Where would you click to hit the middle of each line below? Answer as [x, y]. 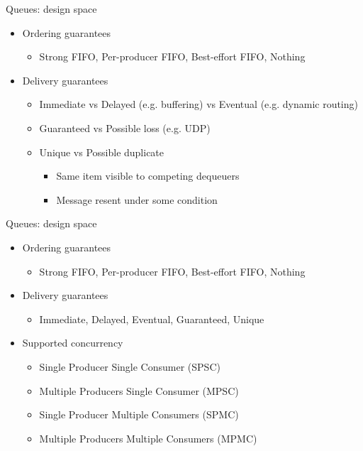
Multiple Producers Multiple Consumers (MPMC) [148, 438]
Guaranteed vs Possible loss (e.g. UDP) [125, 127]
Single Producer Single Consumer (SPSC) [130, 366]
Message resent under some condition [137, 199]
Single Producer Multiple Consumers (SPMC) [139, 414]
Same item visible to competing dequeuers [148, 176]
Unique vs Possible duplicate [102, 152]
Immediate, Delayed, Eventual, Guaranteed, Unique [152, 319]
